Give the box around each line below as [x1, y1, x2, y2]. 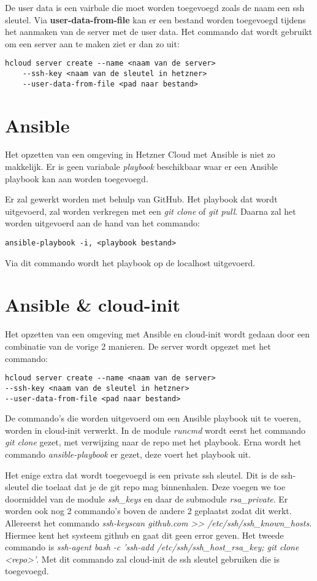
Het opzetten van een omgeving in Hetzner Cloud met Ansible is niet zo [5, 148, 275, 161]
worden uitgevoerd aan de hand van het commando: [5, 217, 200, 229]
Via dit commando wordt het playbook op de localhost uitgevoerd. [5, 256, 256, 269]
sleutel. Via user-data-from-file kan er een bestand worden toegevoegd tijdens [5, 13, 306, 26]
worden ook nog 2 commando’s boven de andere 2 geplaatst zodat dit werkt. [5, 504, 292, 517]
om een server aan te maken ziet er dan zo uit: [5, 37, 180, 50]
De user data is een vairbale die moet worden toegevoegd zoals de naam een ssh [5, 1, 305, 13]
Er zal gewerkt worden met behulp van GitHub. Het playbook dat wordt [5, 193, 278, 206]
